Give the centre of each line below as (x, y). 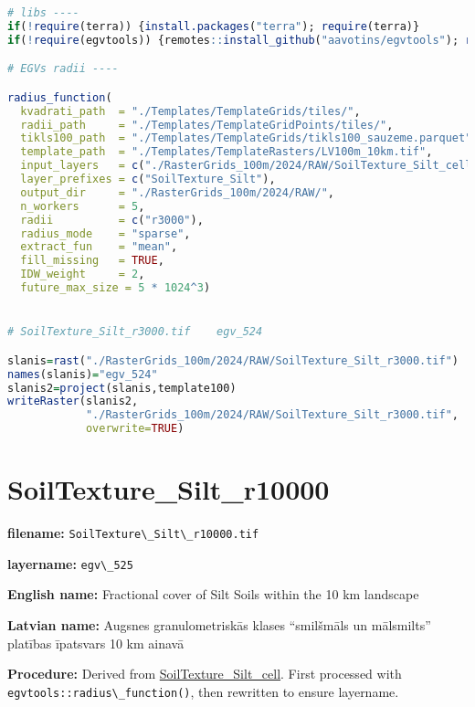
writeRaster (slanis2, (73, 401)
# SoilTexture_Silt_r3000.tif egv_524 (135, 332)
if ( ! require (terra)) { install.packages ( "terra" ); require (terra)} (214, 26)
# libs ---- (43, 13)
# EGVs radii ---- (63, 69)
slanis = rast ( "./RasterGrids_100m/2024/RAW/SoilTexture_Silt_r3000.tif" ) (233, 360)
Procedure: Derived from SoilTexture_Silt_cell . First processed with (205, 674)
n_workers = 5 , (83, 206)
